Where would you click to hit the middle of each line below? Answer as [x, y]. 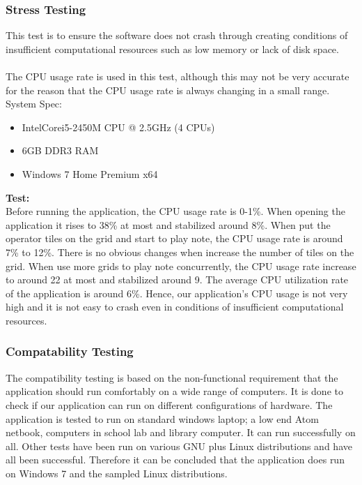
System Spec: [34, 104]
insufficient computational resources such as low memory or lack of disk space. [172, 48]
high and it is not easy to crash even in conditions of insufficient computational [175, 307]
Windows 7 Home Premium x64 [90, 173]
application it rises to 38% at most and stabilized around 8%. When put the [168, 224]
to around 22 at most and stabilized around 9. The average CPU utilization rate [177, 279]
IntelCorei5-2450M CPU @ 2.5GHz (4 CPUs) [118, 127]
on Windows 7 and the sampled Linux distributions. [117, 473]
